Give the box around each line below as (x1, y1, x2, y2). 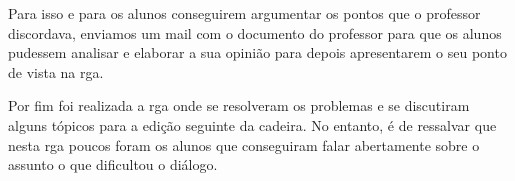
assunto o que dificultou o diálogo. (8, 154, 218, 175)
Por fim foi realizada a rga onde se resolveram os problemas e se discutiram (8, 95, 470, 116)
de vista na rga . (8, 61, 104, 82)
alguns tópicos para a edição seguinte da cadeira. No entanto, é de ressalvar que (8, 114, 497, 135)
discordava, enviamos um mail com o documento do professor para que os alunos (8, 22, 502, 43)
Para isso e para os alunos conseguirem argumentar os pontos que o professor (8, 3, 481, 23)
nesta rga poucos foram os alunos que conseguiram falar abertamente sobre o (8, 134, 480, 155)
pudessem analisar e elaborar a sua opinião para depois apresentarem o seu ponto (8, 42, 507, 63)
